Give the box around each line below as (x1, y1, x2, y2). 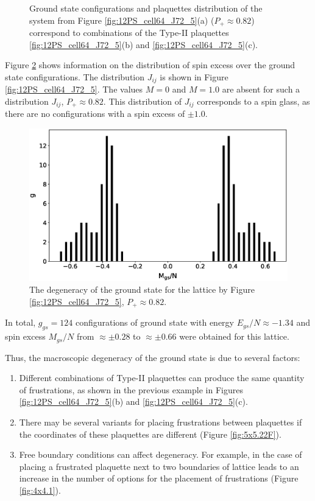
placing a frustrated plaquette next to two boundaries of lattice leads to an (19, 460, 299, 472)
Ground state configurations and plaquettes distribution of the (29, 2, 263, 14)
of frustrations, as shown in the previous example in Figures (19, 383, 243, 396)
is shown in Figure (160, 70, 228, 83)
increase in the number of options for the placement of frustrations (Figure (19, 472, 299, 485)
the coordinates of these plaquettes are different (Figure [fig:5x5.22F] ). (19, 427, 281, 440)
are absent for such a (222, 83, 300, 96)
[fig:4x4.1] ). (19, 483, 61, 496)
